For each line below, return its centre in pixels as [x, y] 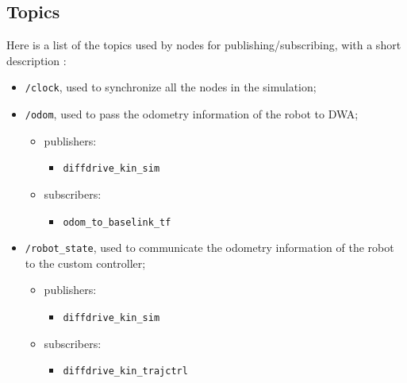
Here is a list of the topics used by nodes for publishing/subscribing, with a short [204, 45]
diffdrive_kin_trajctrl [125, 371]
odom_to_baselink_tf [117, 222]
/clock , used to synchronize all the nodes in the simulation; [171, 87]
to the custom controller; [85, 263]
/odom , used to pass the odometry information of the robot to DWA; [192, 114]
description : [36, 60]
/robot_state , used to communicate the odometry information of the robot [209, 248]
